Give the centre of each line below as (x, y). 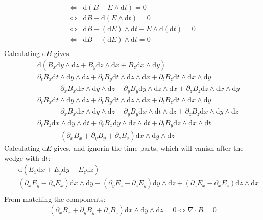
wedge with (22, 158)
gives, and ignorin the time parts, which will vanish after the (149, 148)
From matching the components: (55, 198)
